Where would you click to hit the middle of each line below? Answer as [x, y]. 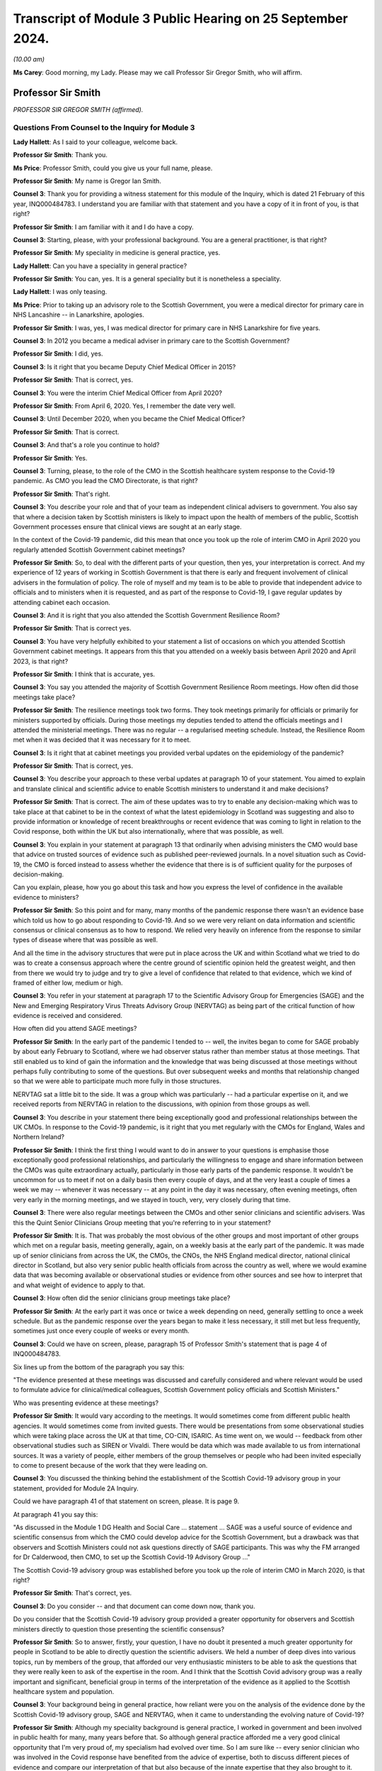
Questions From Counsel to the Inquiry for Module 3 [104, 128]
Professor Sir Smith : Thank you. [60, 155]
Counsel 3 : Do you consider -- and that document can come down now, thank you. [134, 1606]
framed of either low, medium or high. [68, 983]
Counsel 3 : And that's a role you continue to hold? [86, 445]
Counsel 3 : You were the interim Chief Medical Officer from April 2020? [118, 392]
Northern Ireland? [39, 1137]
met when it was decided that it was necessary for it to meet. [102, 740]
